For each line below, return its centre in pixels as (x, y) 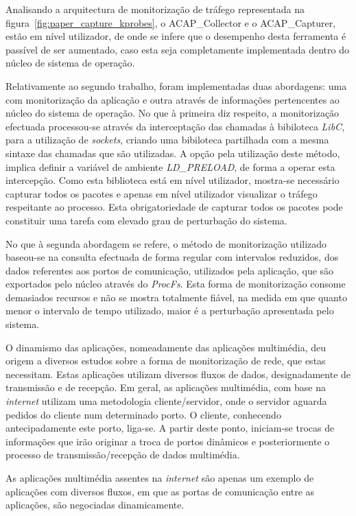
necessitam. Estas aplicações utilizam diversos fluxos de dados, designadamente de (178, 374)
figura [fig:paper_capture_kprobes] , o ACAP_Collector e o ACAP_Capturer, (171, 22)
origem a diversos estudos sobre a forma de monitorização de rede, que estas (166, 361)
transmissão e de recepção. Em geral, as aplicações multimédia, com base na (166, 387)
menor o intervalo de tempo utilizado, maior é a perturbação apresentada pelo (170, 310)
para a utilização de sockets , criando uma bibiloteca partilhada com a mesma (167, 140)
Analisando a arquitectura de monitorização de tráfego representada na (155, 9)
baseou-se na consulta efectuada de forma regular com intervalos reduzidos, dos (172, 257)
